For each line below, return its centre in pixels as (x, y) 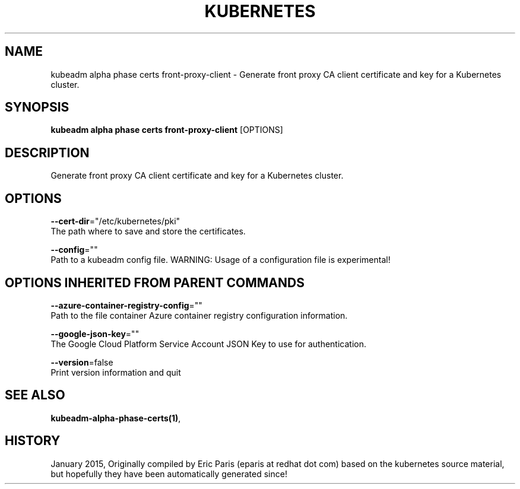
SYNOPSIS (37, 107)
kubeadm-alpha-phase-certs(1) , (116, 418)
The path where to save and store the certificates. (148, 231)
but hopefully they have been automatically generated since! (169, 474)
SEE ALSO (35, 395)
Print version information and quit (116, 372)
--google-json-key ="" (95, 334)
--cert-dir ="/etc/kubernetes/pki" (115, 221)
